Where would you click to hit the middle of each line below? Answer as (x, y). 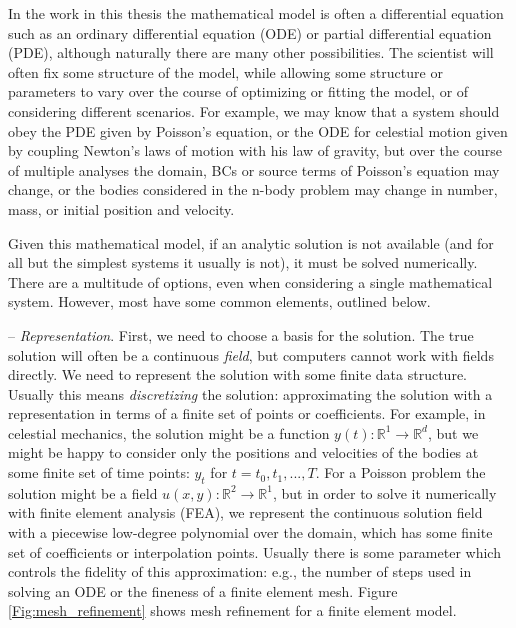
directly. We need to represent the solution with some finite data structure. (238, 374)
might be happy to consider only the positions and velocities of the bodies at (243, 452)
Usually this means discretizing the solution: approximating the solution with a (250, 393)
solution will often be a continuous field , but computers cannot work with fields (251, 354)
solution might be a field (83, 492)
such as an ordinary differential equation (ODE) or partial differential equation (250, 32)
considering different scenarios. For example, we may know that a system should (254, 110)
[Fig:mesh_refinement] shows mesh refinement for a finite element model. (232, 610)
